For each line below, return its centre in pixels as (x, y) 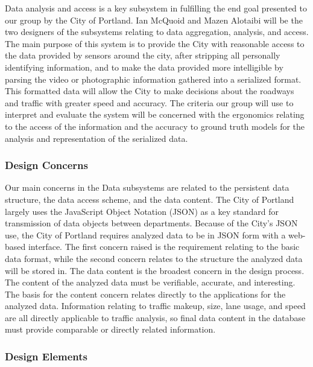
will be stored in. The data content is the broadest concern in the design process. (155, 270)
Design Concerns (46, 165)
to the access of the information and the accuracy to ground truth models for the (155, 126)
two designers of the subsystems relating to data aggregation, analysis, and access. (157, 32)
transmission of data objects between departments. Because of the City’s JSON (151, 223)
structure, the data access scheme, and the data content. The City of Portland (150, 199)
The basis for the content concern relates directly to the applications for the (145, 294)
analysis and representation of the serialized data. (96, 138)
